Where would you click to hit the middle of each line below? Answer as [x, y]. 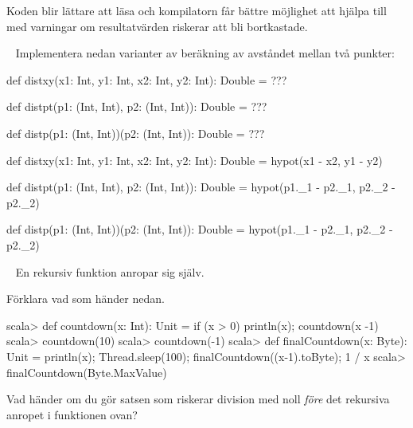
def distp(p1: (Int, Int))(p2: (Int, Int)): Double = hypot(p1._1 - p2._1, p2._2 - [200, 229]
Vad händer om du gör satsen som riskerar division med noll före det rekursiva [198, 399]
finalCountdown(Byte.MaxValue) [87, 372]
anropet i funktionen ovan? [72, 414]
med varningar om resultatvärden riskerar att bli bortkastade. [157, 26]
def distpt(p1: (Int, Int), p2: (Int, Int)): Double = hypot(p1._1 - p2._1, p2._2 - [201, 187]
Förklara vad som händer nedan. [86, 298]
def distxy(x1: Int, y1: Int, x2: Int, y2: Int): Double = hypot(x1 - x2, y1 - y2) [195, 160]
